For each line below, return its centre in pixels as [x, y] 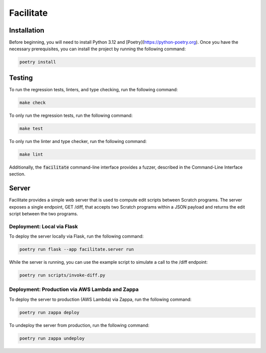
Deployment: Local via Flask [44, 226]
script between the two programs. [44, 213]
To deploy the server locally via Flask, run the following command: [76, 236]
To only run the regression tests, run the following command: [71, 115]
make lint [31, 154]
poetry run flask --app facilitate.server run [77, 249]
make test [31, 128]
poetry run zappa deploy [50, 312]
